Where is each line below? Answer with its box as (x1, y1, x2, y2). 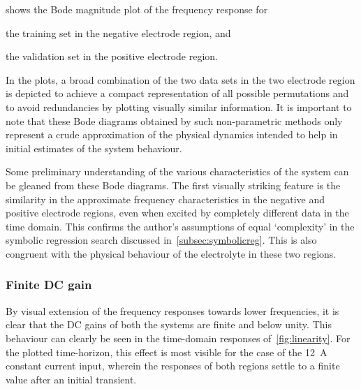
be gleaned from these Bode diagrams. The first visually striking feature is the (6, 177, 341, 192)
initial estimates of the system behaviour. (6, 140, 182, 155)
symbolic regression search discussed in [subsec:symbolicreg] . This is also (6, 233, 317, 247)
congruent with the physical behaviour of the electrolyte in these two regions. (6, 246, 337, 260)
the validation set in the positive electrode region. (6, 49, 218, 64)
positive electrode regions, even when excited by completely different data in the (6, 205, 349, 220)
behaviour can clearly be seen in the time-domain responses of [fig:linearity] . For (6, 330, 351, 345)
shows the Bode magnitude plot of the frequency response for (6, 2, 268, 16)
